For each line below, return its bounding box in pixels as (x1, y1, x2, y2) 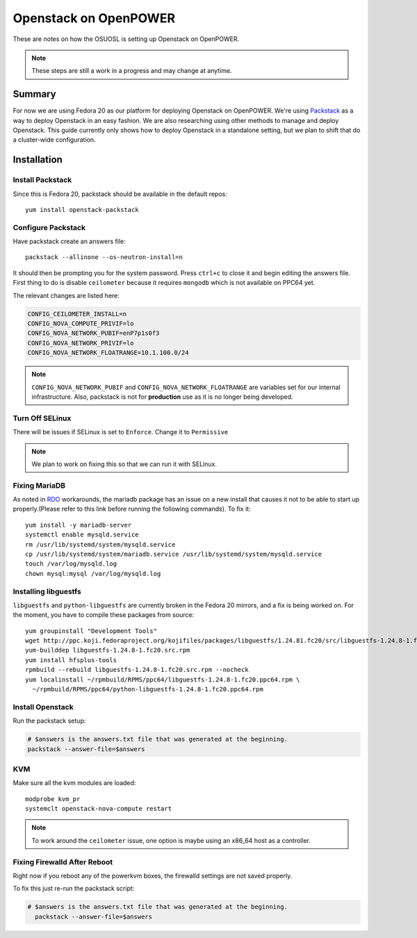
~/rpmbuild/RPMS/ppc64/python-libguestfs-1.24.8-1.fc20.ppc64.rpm (32, 685, 263, 693)
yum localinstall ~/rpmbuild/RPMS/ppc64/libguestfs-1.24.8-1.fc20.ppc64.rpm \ (25, 675, 300, 684)
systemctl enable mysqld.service (25, 531, 139, 538)
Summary (13, 88, 56, 100)
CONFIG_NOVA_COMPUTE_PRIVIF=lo (27, 320, 135, 328)
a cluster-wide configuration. (13, 135, 97, 144)
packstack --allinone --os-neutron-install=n (25, 254, 183, 261)
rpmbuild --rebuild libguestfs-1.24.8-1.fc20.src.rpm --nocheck (25, 666, 250, 674)
